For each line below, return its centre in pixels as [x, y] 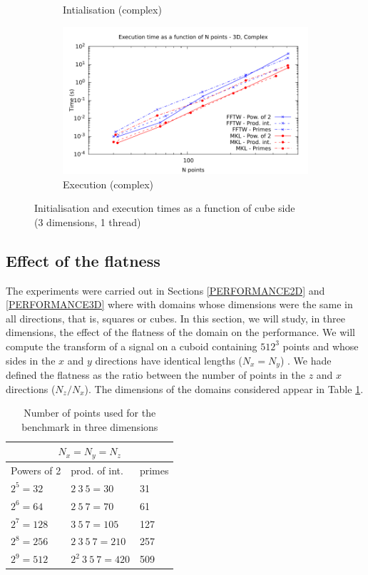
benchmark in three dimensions [90, 426]
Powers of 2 [36, 470]
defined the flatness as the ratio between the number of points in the [155, 374]
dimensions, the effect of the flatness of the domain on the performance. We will [180, 332]
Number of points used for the [90, 413]
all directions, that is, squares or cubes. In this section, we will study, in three [175, 318]
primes [154, 470]
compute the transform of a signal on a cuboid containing [132, 346]
